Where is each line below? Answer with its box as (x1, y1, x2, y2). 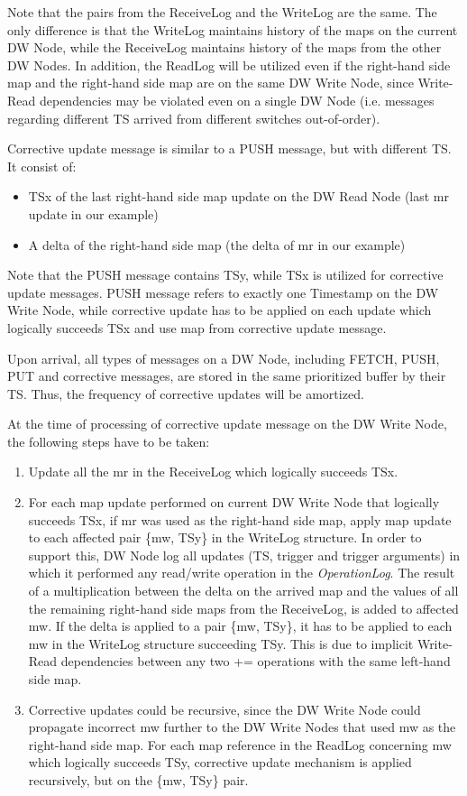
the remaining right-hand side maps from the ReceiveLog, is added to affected (28, 598, 459, 617)
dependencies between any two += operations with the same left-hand (60, 652, 451, 671)
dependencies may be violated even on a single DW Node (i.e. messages (39, 90, 435, 109)
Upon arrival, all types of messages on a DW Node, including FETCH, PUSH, (7, 348, 440, 367)
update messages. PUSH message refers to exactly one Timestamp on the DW (7, 282, 439, 301)
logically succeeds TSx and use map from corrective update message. (7, 318, 387, 337)
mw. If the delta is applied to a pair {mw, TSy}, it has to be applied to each (28, 616, 453, 635)
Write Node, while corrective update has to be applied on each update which (7, 301, 432, 319)
